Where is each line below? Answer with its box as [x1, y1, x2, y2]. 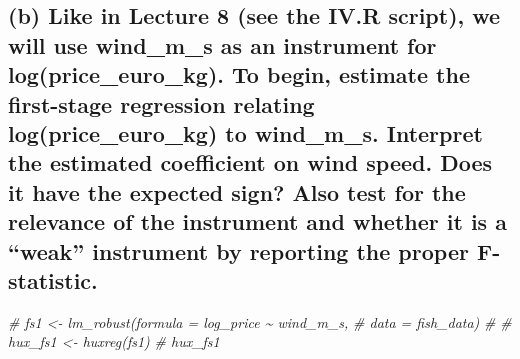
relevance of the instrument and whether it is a [8, 206, 507, 237]
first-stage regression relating [8, 88, 315, 119]
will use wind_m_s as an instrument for [8, 29, 437, 60]
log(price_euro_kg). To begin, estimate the [8, 59, 470, 90]
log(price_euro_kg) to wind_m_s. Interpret [8, 117, 483, 148]
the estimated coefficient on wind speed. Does [8, 147, 493, 178]
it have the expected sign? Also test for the [8, 176, 466, 207]
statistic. [8, 264, 98, 295]
